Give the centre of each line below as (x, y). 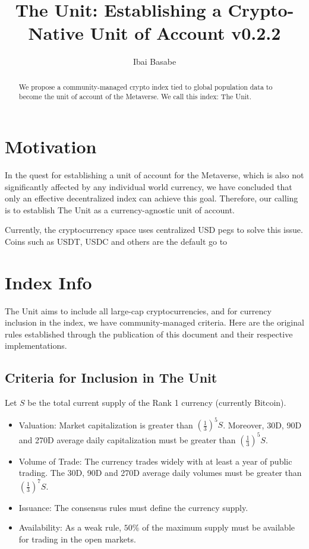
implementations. (36, 346)
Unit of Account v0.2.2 (185, 33)
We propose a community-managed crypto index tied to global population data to (146, 86)
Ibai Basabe (154, 61)
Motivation (51, 146)
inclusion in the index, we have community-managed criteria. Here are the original (154, 322)
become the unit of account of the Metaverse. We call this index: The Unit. (135, 97)
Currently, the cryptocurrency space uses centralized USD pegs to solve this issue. (154, 230)
